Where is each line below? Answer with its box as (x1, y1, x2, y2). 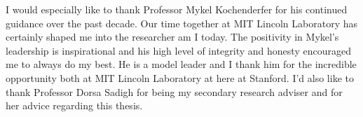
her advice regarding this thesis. (6, 98, 143, 113)
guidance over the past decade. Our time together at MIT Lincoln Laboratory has (6, 15, 358, 30)
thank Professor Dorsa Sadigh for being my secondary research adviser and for (6, 84, 343, 99)
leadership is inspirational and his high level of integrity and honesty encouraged (6, 43, 351, 57)
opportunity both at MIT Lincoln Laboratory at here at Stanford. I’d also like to (6, 70, 354, 85)
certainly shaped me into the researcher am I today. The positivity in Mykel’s (6, 29, 339, 44)
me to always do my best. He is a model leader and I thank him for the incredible (6, 57, 357, 71)
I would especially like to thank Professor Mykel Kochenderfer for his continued (6, 2, 348, 16)
